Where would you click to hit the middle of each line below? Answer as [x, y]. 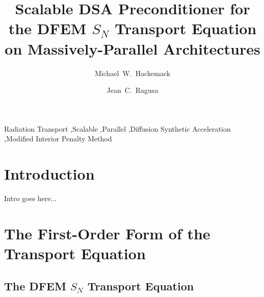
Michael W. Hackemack [133, 73]
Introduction [49, 174]
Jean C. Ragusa [133, 90]
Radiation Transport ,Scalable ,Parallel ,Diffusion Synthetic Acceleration [117, 128]
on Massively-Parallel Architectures [133, 48]
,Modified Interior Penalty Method [58, 139]
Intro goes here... [31, 198]
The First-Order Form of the [107, 233]
